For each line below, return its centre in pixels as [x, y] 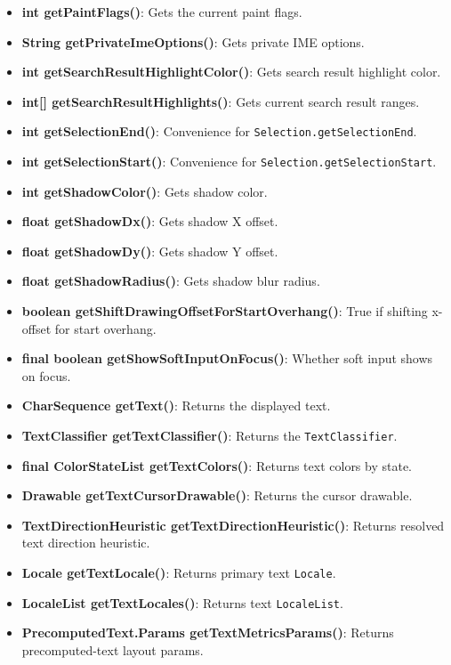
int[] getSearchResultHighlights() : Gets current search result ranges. [221, 101]
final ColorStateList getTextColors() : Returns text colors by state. [217, 465]
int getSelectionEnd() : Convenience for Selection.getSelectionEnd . [219, 131]
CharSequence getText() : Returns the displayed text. [176, 405]
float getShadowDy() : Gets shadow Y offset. [150, 251]
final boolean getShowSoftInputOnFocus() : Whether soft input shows [227, 358]
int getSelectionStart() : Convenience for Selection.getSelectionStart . [229, 162]
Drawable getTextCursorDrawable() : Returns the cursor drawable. [217, 495]
